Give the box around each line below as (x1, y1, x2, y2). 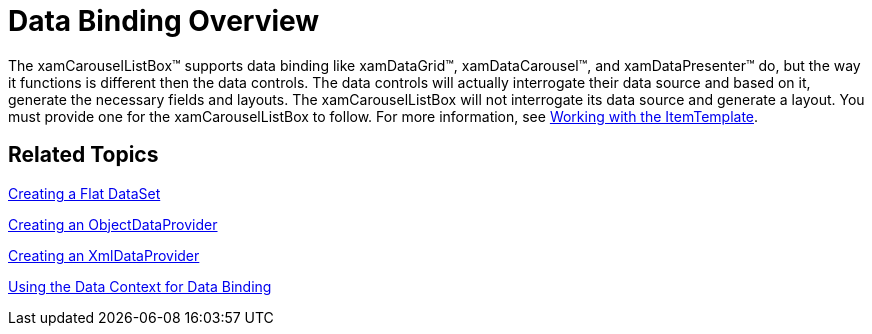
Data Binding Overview (8, 4, 320, 38)
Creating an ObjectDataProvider (8, 215, 218, 233)
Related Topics (8, 142, 159, 168)
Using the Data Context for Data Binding (8, 277, 272, 295)
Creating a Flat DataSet (8, 184, 161, 202)
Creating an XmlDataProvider (8, 246, 200, 264)
